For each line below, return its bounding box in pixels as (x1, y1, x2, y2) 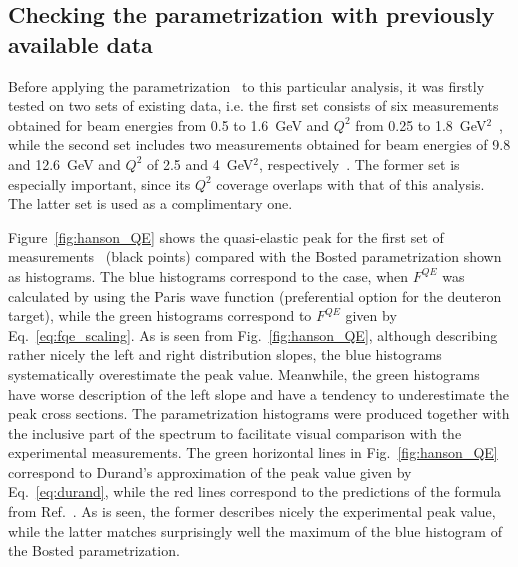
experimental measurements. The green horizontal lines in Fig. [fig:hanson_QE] (8, 442, 498, 463)
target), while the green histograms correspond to (8, 305, 312, 326)
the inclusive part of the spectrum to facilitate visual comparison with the (8, 422, 462, 443)
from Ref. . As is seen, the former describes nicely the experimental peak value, (8, 501, 496, 522)
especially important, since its (8, 173, 191, 194)
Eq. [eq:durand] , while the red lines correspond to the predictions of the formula (8, 481, 502, 502)
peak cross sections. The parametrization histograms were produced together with (8, 403, 510, 424)
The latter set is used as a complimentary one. (8, 193, 293, 214)
